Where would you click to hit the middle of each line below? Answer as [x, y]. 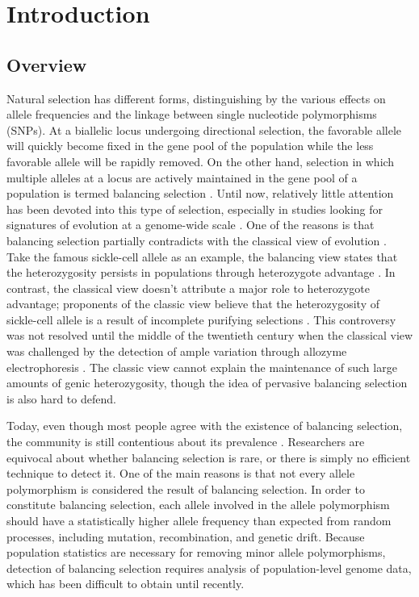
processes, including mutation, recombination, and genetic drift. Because [186, 536]
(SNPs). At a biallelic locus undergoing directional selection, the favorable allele [204, 129]
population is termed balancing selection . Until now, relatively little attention [200, 193]
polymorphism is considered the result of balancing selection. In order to [186, 488]
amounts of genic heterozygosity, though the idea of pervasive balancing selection [207, 383]
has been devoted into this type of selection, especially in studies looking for [195, 209]
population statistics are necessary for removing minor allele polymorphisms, [196, 552]
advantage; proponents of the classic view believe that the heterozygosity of [193, 304]
